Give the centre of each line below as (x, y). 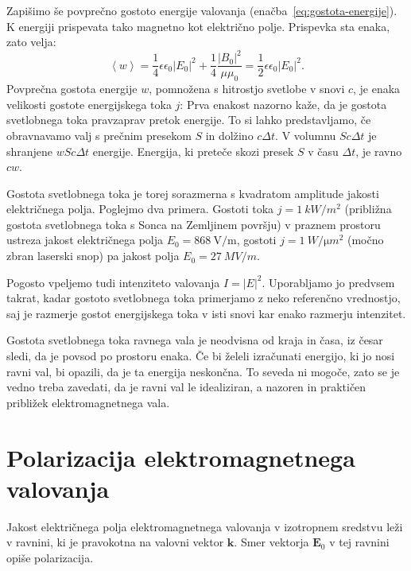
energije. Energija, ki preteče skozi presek (193, 151)
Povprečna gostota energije (72, 89)
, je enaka (377, 89)
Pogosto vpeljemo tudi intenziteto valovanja (113, 282)
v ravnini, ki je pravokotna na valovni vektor (115, 542)
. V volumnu (306, 135)
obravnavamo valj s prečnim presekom (99, 135)
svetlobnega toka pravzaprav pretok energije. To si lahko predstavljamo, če (189, 120)
